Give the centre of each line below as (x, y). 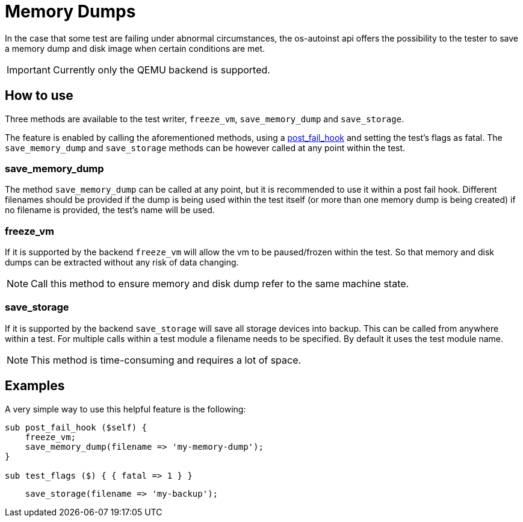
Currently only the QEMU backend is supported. (161, 70)
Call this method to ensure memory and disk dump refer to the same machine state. (220, 284)
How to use (39, 96)
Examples (35, 386)
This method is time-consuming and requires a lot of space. (166, 360)
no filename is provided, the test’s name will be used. (110, 210)
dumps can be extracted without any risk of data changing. (122, 263)
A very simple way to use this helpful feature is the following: (125, 409)
